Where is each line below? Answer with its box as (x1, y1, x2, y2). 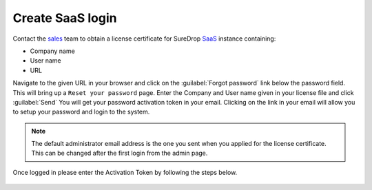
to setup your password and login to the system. (12, 107, 150, 116)
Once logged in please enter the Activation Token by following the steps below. (12, 168, 238, 176)
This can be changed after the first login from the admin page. (31, 149, 208, 158)
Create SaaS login (12, 10, 117, 25)
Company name (30, 47, 75, 55)
